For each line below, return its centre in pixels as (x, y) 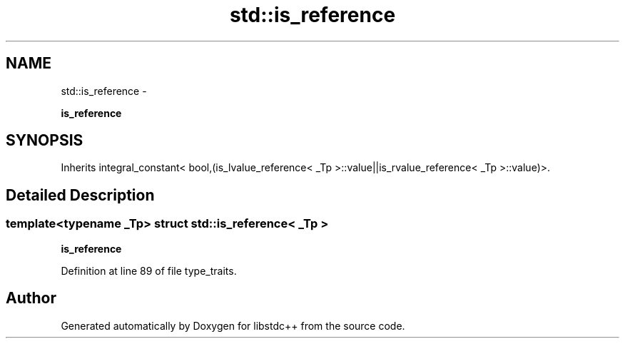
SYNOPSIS (45, 141)
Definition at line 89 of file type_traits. (149, 270)
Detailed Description (80, 195)
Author (31, 298)
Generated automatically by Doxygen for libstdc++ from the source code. (233, 325)
